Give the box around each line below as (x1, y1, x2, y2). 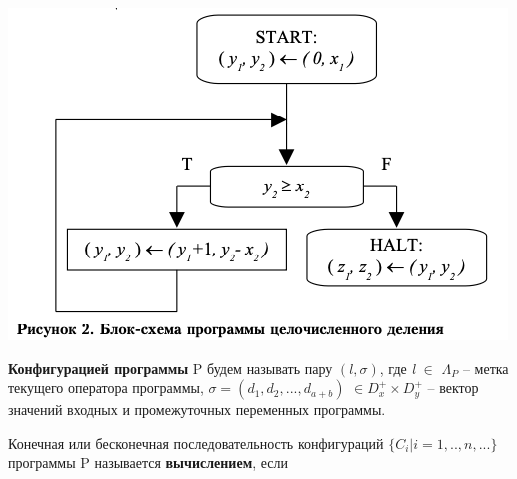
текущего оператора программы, (8, 377, 204, 398)
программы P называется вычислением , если (8, 452, 288, 473)
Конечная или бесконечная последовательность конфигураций (8, 432, 384, 453)
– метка (462, 357, 509, 378)
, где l (379, 357, 415, 378)
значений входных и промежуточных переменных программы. (8, 399, 386, 420)
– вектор (427, 377, 479, 398)
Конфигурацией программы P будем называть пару (8, 357, 333, 378)
